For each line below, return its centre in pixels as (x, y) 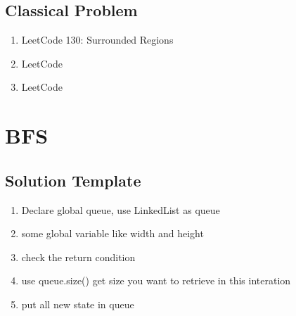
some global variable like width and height (112, 233)
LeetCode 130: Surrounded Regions (97, 40)
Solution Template (73, 180)
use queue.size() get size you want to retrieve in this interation (156, 280)
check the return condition (78, 257)
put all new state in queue (78, 304)
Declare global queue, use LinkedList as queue (121, 209)
